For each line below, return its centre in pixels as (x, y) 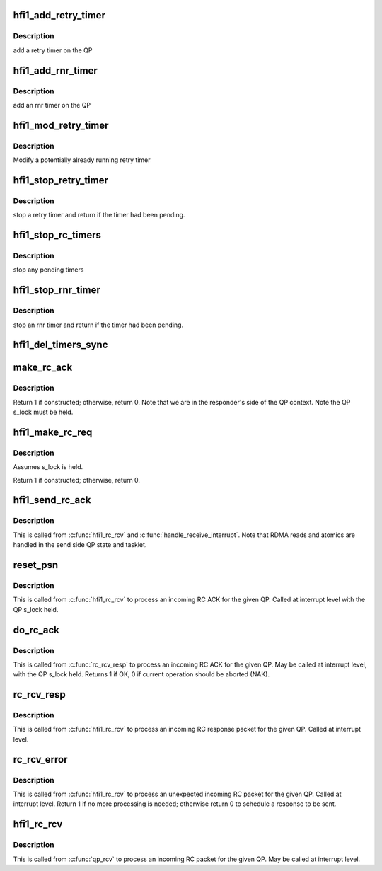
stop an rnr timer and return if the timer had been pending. (98, 325)
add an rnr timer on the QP (52, 105)
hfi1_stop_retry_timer (61, 180)
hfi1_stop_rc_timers (57, 235)
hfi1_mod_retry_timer (61, 125)
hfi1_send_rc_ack (52, 500)
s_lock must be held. (43, 412)
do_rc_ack (36, 630)
